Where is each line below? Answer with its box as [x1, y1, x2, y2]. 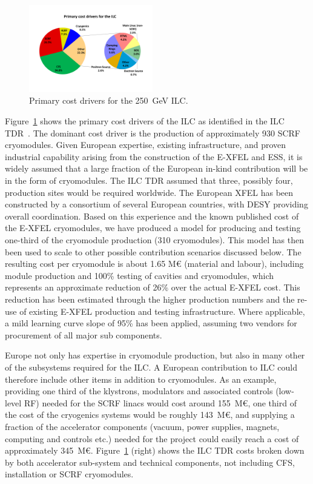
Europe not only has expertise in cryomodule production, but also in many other [5, 349, 305, 361]
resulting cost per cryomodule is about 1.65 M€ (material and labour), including [5, 257, 304, 270]
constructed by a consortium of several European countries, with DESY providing [5, 198, 308, 210]
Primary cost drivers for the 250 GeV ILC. [29, 94, 188, 107]
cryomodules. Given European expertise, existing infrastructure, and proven [5, 138, 286, 151]
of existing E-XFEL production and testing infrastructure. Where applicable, [19, 304, 305, 317]
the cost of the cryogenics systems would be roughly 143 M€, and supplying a [5, 408, 295, 421]
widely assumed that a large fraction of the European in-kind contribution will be [5, 162, 308, 175]
